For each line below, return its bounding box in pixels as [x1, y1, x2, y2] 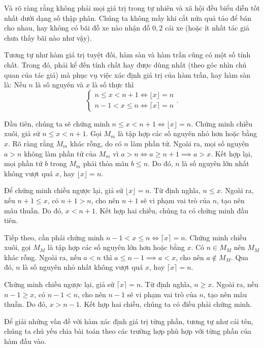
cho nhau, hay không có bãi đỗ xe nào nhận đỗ [4, 22, 150, 33]
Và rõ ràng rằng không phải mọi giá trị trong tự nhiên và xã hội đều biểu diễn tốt [4, 3, 260, 13]
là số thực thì [92, 79, 134, 90]
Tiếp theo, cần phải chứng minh [4, 232, 104, 242]
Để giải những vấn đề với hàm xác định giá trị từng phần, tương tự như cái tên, [4, 315, 253, 326]
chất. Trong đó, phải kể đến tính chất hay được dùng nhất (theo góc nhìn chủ [4, 59, 247, 70]
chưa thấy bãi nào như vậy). [4, 32, 92, 43]
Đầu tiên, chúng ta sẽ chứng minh [4, 118, 110, 129]
